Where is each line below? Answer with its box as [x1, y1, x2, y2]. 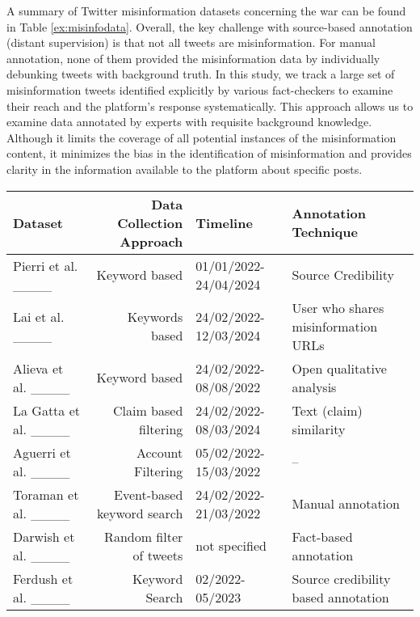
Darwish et [13, 526, 75, 546]
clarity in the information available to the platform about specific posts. [6, 160, 363, 177]
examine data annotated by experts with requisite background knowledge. [6, 113, 372, 130]
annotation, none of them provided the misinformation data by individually [6, 49, 380, 66]
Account [136, 442, 183, 462]
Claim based [112, 400, 183, 420]
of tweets [132, 545, 183, 564]
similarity [292, 419, 346, 438]
